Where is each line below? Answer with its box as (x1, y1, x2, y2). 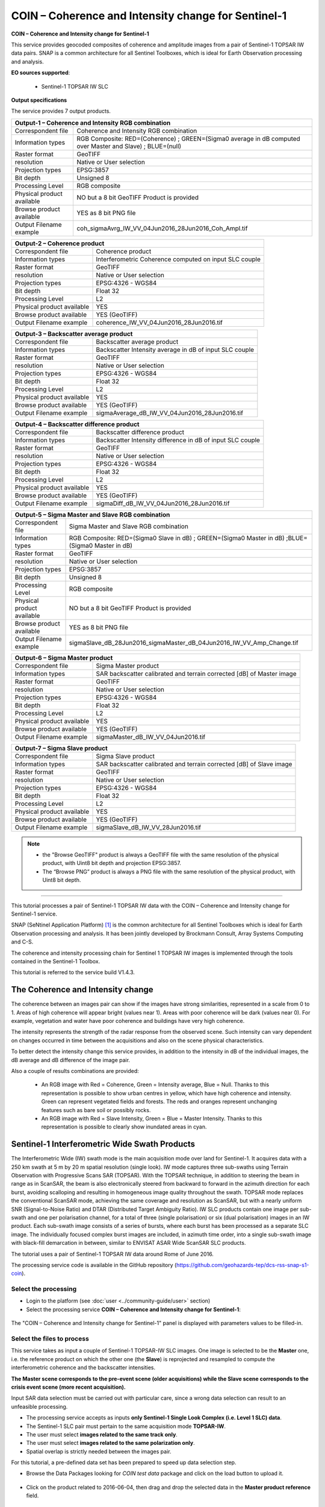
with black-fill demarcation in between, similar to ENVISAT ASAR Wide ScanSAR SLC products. (11, 1239, 246, 1247)
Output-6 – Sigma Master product (14, 653, 113, 662)
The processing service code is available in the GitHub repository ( (11, 1261, 177, 1268)
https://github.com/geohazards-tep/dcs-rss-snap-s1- (176, 1261, 309, 1268)
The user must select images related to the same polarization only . (26, 1439, 195, 1447)
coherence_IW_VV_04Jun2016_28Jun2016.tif (96, 318, 223, 327)
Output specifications (11, 96, 67, 104)
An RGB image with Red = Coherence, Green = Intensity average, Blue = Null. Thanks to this (41, 1081, 270, 1088)
